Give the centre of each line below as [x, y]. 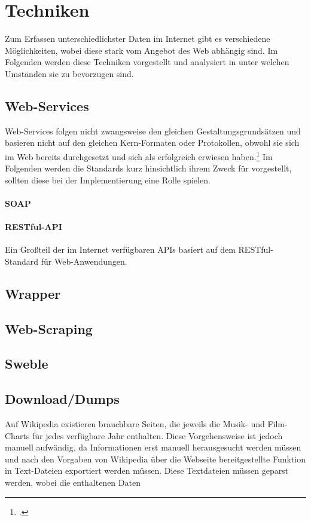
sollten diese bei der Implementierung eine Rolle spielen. [108, 180]
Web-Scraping [49, 328]
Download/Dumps [62, 399]
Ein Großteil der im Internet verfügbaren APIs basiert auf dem [120, 249]
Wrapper [33, 293]
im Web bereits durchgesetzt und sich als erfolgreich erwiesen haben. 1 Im [139, 155]
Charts [17, 435]
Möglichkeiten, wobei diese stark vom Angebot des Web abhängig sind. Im [141, 50]
